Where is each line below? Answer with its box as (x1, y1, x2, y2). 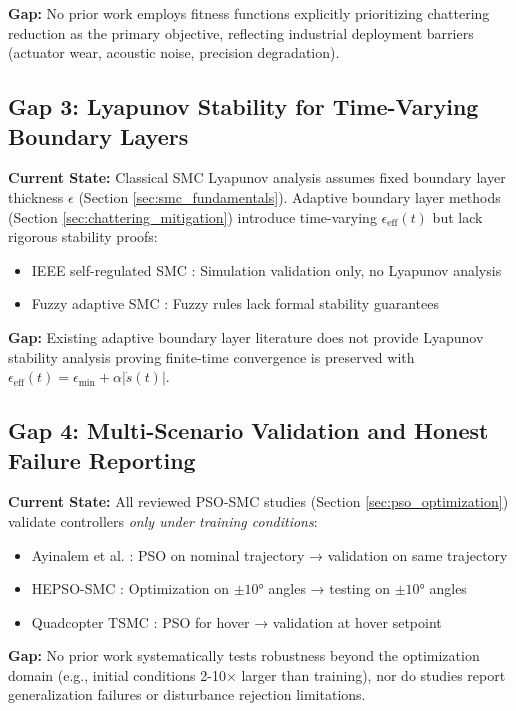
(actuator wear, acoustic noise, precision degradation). (8, 42, 340, 63)
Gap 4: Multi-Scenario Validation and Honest (8, 415, 489, 446)
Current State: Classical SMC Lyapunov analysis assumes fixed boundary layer (8, 167, 506, 188)
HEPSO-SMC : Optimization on (31, 578, 230, 599)
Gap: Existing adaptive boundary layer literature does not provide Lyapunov (8, 326, 484, 347)
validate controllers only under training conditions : (8, 510, 318, 531)
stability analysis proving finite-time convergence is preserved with (8, 346, 415, 367)
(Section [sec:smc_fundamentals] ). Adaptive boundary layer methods (78, 186, 501, 207)
